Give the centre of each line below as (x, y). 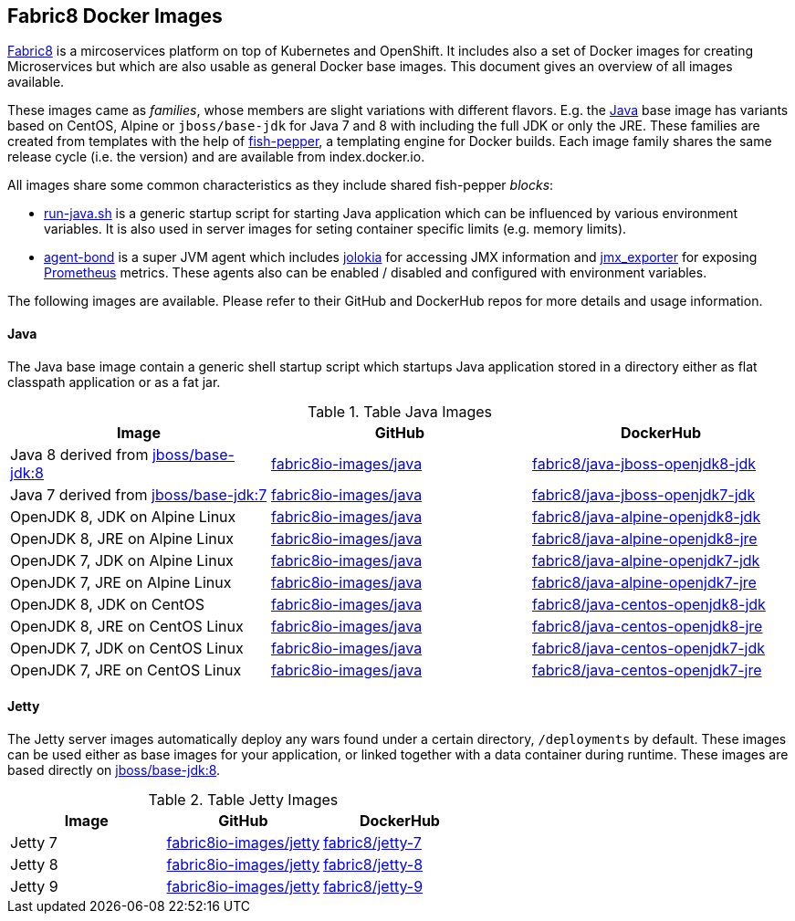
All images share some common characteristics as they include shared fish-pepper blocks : (281, 185)
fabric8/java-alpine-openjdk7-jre (644, 582)
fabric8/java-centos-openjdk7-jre (647, 670)
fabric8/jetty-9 (373, 886)
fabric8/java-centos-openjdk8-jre (647, 626)
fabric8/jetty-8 (373, 864)
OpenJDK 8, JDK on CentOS (108, 604)
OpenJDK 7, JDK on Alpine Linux (122, 560)
